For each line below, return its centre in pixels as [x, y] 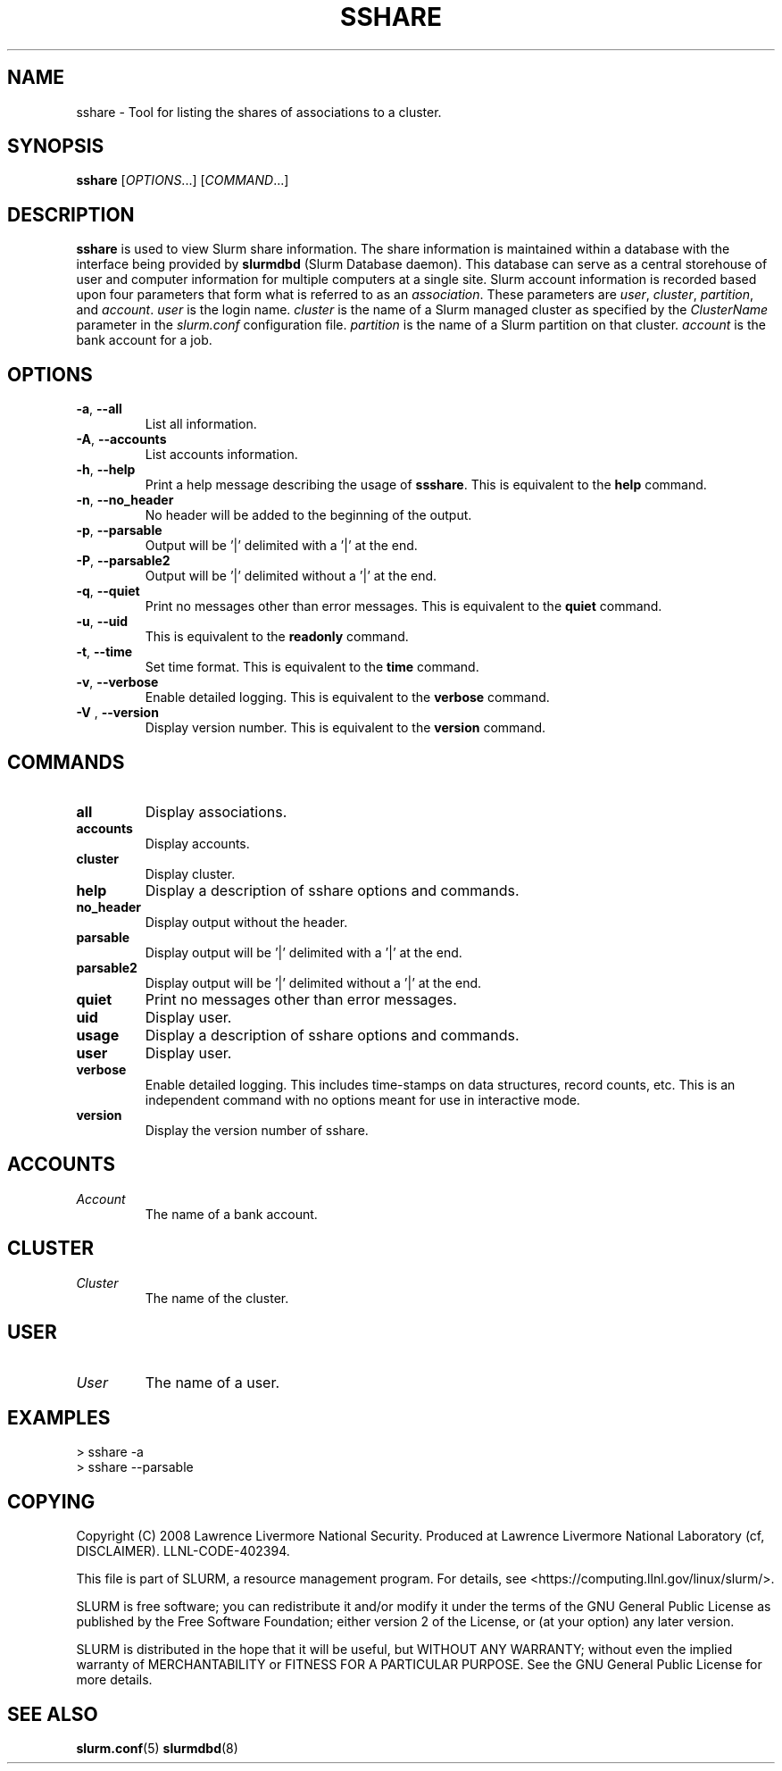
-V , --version [117, 713]
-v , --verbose [117, 682]
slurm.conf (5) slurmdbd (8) [157, 1749]
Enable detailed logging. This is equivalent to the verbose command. [347, 698]
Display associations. [216, 811]
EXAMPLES [59, 1417]
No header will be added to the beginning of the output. [308, 515]
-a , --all [99, 409]
